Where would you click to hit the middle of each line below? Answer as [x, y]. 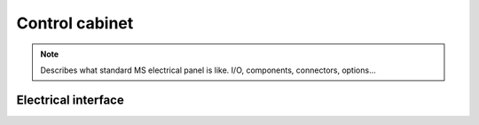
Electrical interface [70, 100]
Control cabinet [75, 23]
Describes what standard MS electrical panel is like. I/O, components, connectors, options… [208, 70]
